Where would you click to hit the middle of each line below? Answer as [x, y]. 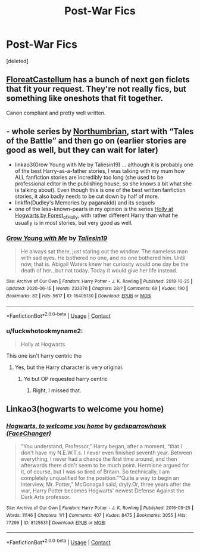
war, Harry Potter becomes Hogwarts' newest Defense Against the [102, 491]
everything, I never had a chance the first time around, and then [99, 459]
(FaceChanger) [29, 433]
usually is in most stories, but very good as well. [74, 223]
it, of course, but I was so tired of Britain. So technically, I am [95, 472]
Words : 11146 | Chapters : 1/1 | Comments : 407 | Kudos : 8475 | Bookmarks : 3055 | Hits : [97, 515]
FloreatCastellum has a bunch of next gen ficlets [98, 80]
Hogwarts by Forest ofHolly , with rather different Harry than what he [96, 216]
